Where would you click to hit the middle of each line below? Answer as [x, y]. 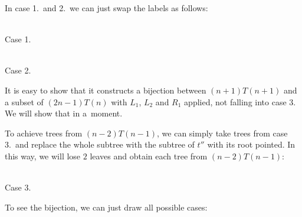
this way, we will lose [43, 156]
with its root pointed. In [251, 144]
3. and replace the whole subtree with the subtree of [100, 144]
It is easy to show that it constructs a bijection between [106, 90]
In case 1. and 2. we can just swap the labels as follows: [106, 8]
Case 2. [18, 70]
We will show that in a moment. [64, 113]
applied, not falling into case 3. [240, 101]
